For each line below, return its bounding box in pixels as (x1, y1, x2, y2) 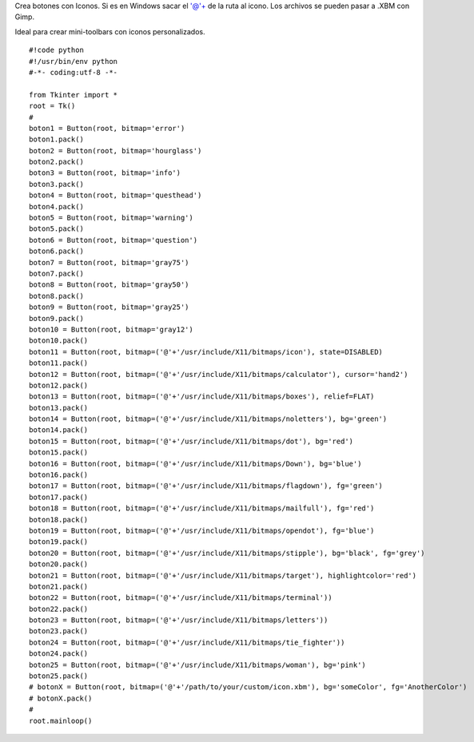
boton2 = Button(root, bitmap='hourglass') (29, 146, 202, 155)
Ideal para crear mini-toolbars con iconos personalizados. (14, 26, 205, 36)
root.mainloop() (29, 716, 93, 725)
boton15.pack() (29, 448, 89, 457)
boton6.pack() (29, 247, 84, 256)
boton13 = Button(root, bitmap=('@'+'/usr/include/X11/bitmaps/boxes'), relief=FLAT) (29, 392, 375, 401)
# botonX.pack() (29, 693, 93, 703)
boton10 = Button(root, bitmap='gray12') (29, 324, 193, 334)
